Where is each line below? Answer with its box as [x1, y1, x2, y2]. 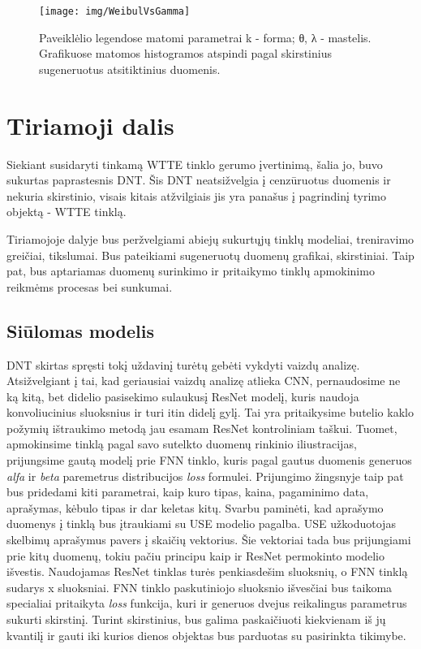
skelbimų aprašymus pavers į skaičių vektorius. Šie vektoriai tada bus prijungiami [6, 531, 411, 548]
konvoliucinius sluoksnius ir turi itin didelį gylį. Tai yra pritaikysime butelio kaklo [6, 404, 414, 421]
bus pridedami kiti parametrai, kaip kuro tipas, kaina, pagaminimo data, [6, 483, 369, 500]
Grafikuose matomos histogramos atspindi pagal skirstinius [39, 45, 332, 62]
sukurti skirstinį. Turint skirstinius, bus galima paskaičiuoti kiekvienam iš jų [6, 611, 386, 628]
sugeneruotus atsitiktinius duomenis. [39, 60, 221, 77]
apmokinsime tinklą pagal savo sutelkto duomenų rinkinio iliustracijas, [6, 435, 357, 452]
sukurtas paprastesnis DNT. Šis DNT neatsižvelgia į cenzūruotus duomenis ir [6, 171, 391, 188]
